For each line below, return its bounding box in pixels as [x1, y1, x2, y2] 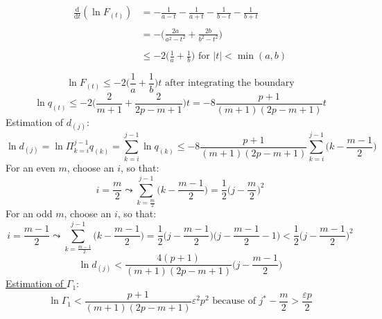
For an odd [6, 206, 53, 221]
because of [212, 296, 256, 307]
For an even [6, 161, 55, 175]
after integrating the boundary [164, 78, 295, 89]
